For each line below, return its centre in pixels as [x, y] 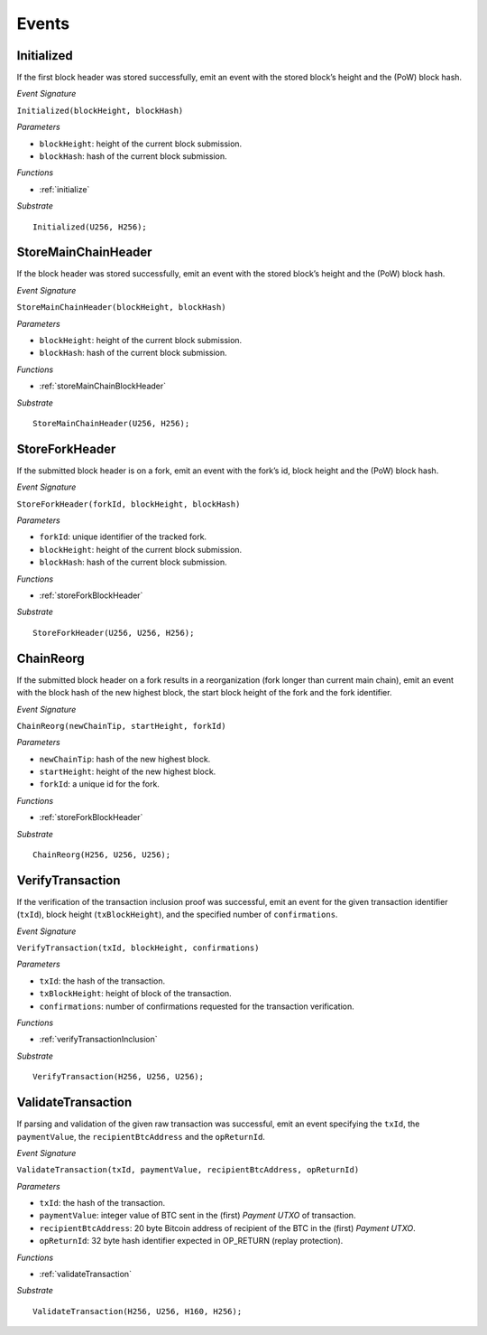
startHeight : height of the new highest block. [128, 771]
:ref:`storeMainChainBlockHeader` [103, 386]
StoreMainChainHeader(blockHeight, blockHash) [121, 308]
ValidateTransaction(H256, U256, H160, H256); [138, 1311]
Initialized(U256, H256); [90, 227]
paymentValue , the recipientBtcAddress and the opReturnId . [141, 1136]
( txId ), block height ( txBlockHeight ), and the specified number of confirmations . [177, 915]
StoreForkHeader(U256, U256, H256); [114, 633]
